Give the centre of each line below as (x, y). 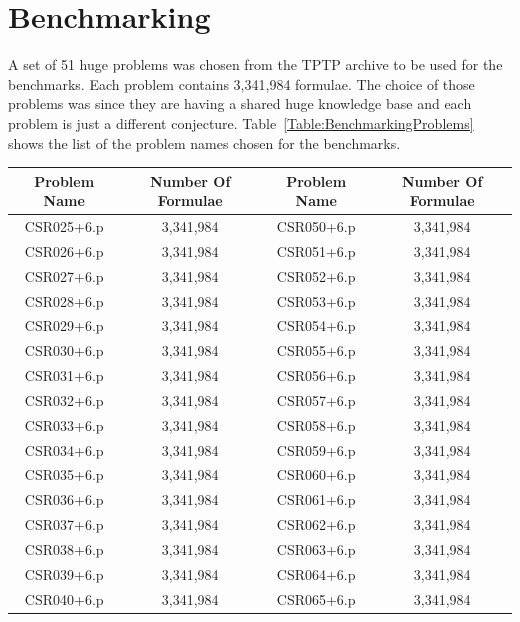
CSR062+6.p (316, 524)
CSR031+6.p (64, 375)
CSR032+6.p (64, 399)
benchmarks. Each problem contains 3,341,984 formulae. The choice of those (241, 83)
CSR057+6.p (316, 399)
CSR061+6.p (316, 499)
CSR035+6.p (64, 474)
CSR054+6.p (316, 325)
